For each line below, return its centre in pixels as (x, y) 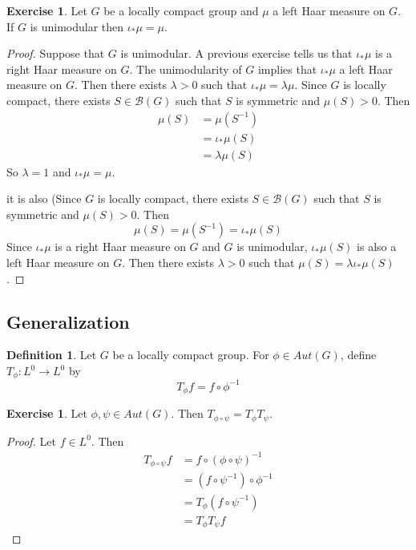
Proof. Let (31, 441)
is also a (377, 247)
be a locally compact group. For (191, 355)
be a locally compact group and (181, 10)
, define (358, 355)
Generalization (68, 321)
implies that (287, 69)
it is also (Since (44, 198)
